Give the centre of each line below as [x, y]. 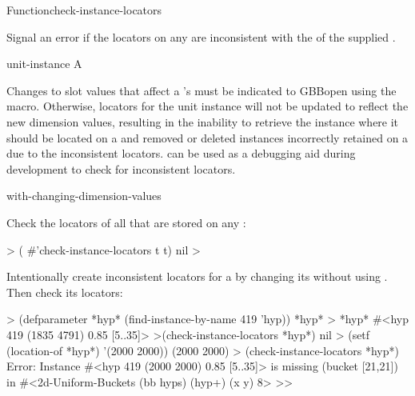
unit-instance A [44, 64]
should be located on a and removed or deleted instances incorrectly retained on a [207, 137]
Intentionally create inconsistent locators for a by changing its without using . [197, 276]
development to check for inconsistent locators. [121, 168]
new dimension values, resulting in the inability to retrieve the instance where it [203, 121]
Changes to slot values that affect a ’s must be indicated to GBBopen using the [202, 90]
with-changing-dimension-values [84, 196]
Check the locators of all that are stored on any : [126, 222]
